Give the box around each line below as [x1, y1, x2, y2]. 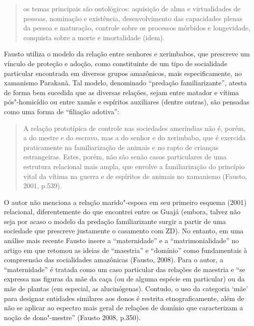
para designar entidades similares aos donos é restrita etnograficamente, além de [4, 293, 244, 303]
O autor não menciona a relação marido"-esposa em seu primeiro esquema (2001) [4, 197, 247, 207]
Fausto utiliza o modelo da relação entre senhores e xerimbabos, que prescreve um [4, 49, 250, 59]
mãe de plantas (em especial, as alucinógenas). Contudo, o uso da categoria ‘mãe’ [4, 283, 248, 294]
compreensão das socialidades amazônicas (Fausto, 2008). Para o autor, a [4, 254, 224, 265]
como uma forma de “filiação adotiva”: [4, 106, 119, 116]
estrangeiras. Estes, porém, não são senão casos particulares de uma [23, 151, 227, 162]
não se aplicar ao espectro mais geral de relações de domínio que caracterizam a [4, 302, 243, 313]
